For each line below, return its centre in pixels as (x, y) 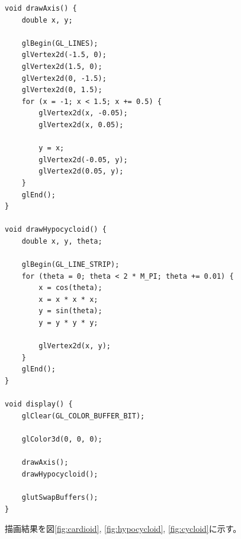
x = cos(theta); (70, 288)
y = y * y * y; (68, 323)
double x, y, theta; (62, 241)
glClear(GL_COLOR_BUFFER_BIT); (83, 416)
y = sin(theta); (70, 311)
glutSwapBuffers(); (60, 497)
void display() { (39, 404)
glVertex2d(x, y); (75, 346)
